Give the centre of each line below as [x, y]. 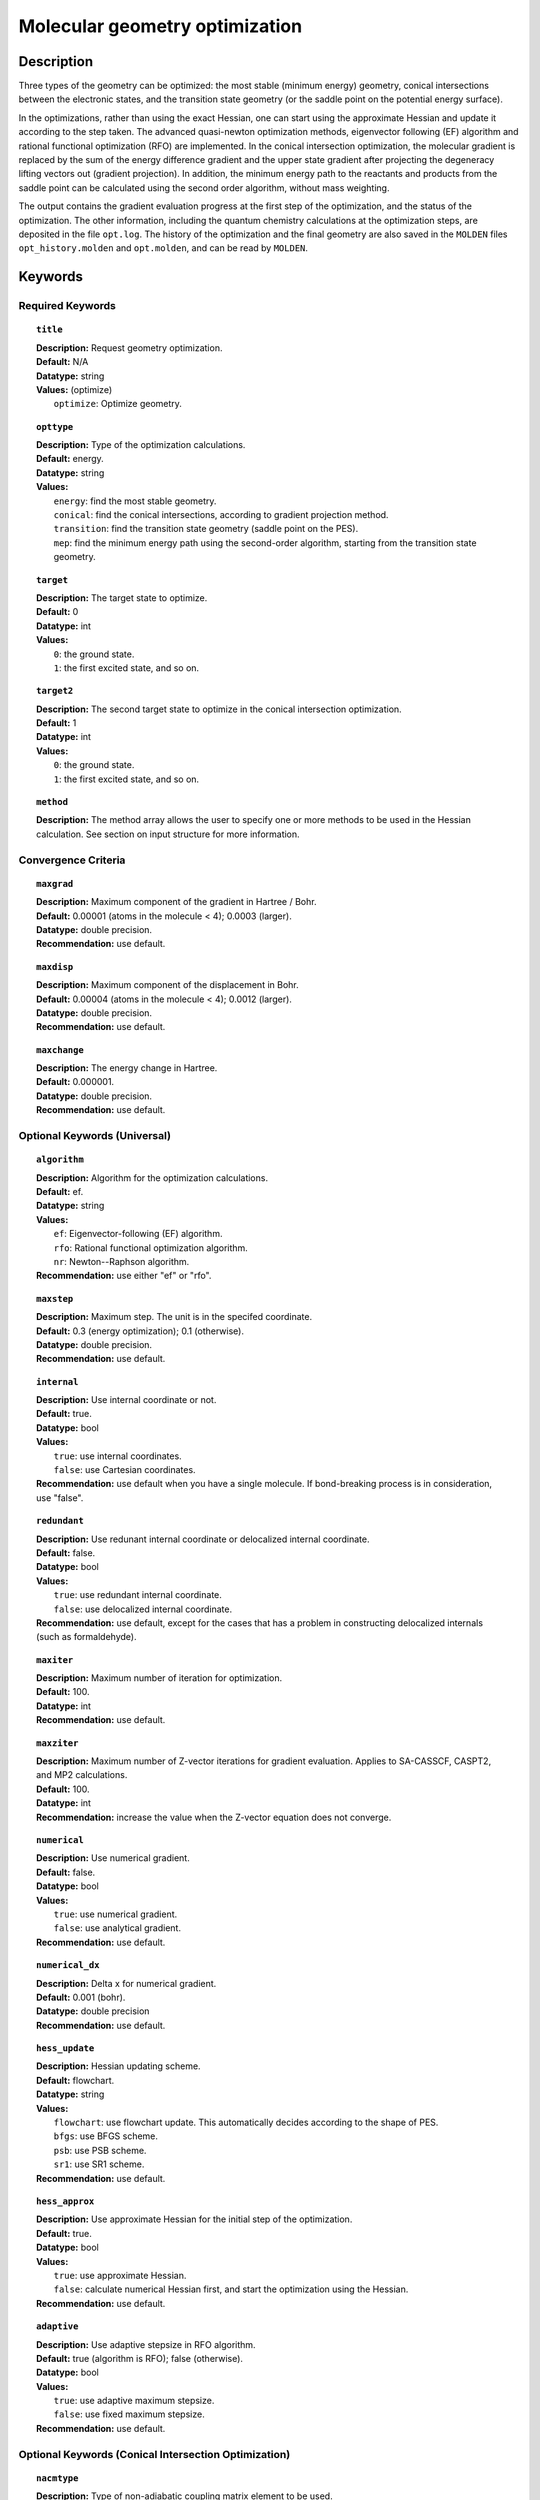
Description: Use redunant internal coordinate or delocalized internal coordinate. [203, 1539]
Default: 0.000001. [75, 1082]
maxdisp [55, 966]
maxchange [60, 1049]
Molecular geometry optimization [160, 26]
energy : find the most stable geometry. [135, 501]
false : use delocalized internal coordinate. [143, 1609]
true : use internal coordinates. [117, 1456]
